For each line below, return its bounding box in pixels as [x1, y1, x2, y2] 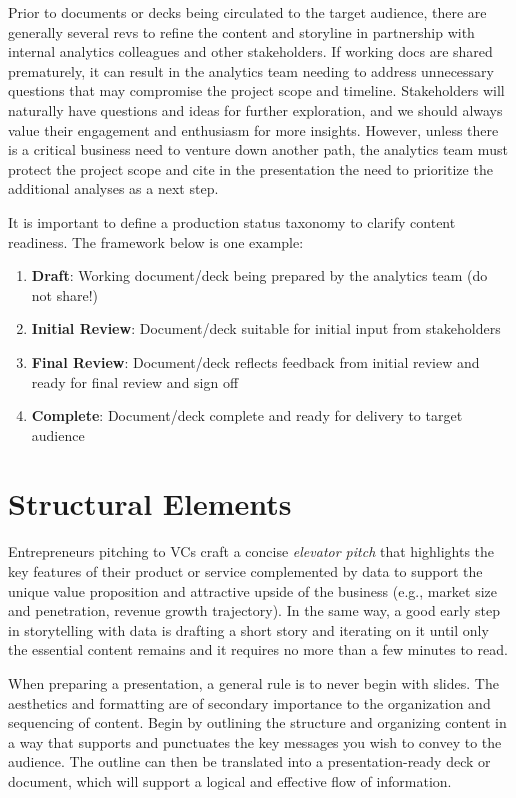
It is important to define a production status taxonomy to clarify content [8, 211, 456, 232]
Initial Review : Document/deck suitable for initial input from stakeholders [31, 318, 501, 339]
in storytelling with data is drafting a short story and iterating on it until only [8, 619, 489, 640]
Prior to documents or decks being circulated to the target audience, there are [8, 2, 487, 22]
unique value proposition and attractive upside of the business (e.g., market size [8, 580, 498, 601]
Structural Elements [8, 483, 292, 524]
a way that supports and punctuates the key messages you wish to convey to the [8, 731, 502, 752]
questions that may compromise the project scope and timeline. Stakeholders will [8, 80, 505, 101]
